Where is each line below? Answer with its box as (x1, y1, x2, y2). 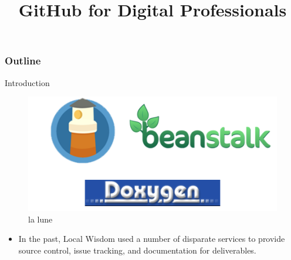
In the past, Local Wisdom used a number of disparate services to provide (18, 232, 285, 245)
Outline (5, 53, 41, 68)
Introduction (5, 76, 50, 88)
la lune (28, 213, 53, 225)
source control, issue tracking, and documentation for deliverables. (18, 244, 256, 256)
